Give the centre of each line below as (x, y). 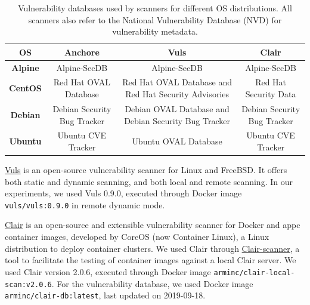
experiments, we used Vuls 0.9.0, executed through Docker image (123, 193)
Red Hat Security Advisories (177, 94)
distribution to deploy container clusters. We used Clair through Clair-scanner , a (152, 248)
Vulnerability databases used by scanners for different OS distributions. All (155, 8)
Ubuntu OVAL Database (177, 141)
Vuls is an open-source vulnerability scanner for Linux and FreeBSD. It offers (146, 170)
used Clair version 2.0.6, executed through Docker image (108, 271)
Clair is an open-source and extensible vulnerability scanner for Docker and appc (153, 225)
